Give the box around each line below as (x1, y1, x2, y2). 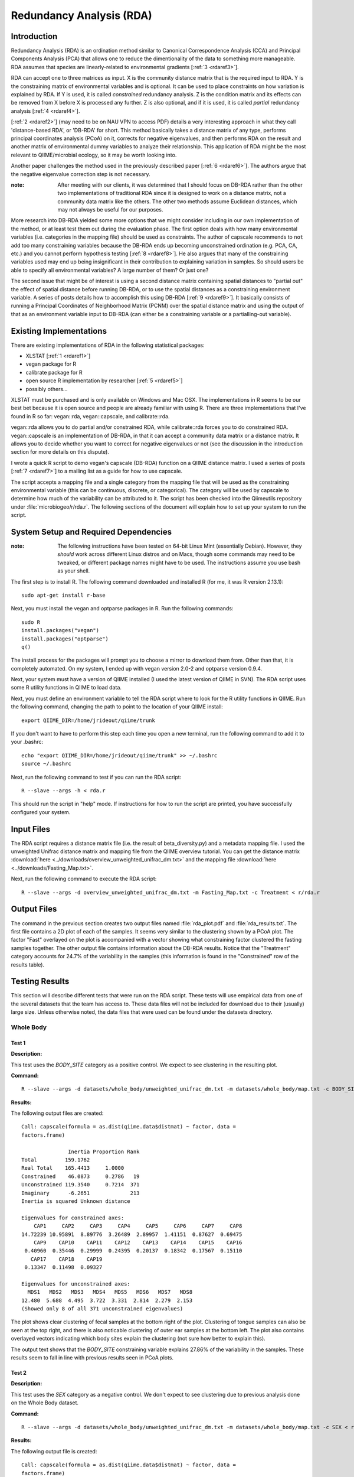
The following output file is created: (11, 1447, 97, 1455)
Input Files (11, 824, 50, 834)
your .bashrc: (11, 738, 44, 746)
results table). (11, 961, 44, 968)
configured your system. (11, 808, 71, 815)
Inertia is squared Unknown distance (21, 1198, 131, 1205)
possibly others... (25, 385, 68, 392)
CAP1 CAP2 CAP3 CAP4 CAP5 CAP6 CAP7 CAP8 (33, 1223, 242, 1229)
